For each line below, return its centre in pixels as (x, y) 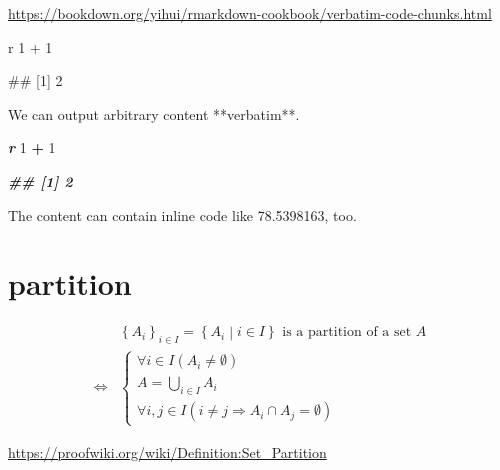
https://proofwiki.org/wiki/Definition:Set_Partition (167, 451)
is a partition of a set (347, 332)
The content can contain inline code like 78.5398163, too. (182, 214)
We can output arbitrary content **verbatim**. (154, 113)
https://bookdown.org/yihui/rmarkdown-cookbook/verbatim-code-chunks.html (250, 13)
